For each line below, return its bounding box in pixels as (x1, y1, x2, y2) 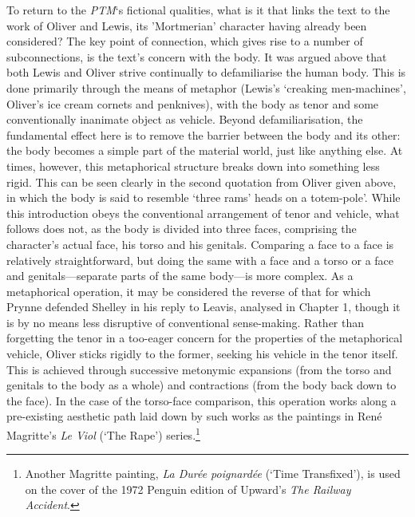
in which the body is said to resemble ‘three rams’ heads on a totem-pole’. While (6, 189, 401, 206)
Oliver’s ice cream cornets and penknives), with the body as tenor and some (6, 95, 379, 112)
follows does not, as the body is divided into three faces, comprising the (6, 220, 357, 237)
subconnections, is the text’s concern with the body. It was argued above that (6, 48, 387, 65)
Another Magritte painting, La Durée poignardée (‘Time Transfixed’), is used (25, 465, 401, 482)
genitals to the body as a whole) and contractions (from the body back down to (6, 377, 397, 393)
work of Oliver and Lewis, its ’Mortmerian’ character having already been (6, 17, 367, 34)
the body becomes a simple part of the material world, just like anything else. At (6, 142, 403, 159)
